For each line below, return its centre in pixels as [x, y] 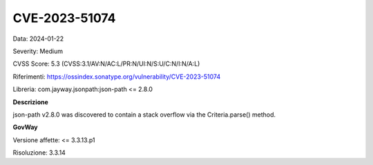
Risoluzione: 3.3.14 [39, 153]
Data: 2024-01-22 [38, 39]
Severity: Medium [38, 51]
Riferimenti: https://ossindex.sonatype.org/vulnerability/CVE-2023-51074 [117, 77]
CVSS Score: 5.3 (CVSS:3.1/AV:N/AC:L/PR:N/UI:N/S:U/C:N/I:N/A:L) [106, 64]
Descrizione [30, 102]
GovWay [25, 127]
